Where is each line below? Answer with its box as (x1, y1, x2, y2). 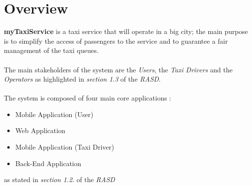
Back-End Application (15, 158, 81, 168)
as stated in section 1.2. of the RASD (4, 174, 115, 185)
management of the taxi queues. (4, 45, 99, 55)
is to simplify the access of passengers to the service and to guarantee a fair (4, 35, 228, 46)
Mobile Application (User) (15, 109, 94, 119)
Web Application (15, 125, 65, 135)
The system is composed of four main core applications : (4, 93, 171, 103)
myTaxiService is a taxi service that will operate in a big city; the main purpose (4, 26, 248, 36)
